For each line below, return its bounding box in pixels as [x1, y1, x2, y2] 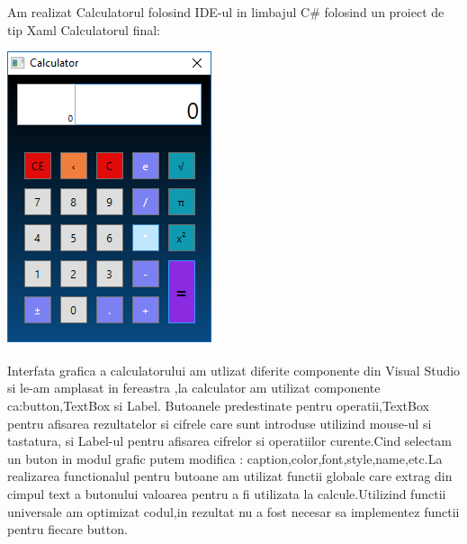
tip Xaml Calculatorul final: [7, 20, 161, 39]
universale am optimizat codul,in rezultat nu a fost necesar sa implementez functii [7, 502, 460, 521]
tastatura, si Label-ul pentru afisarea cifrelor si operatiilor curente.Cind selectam [7, 431, 453, 450]
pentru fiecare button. [7, 520, 128, 539]
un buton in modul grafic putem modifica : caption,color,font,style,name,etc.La [7, 449, 443, 467]
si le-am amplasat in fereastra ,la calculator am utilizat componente [7, 378, 381, 397]
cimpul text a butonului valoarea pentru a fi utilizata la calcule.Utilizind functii [7, 484, 446, 503]
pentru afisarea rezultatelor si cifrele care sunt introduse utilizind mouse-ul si [7, 413, 432, 432]
